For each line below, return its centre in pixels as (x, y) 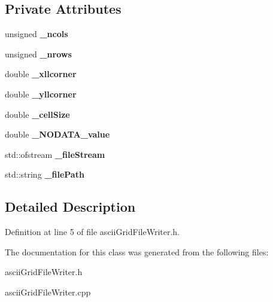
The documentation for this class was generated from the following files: (137, 251)
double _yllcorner (41, 94)
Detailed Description (70, 207)
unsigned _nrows (38, 54)
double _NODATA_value (57, 134)
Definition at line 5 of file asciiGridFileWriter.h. (92, 232)
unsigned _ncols (37, 34)
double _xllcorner (41, 74)
